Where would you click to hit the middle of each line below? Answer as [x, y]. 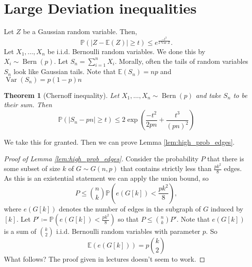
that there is [226, 158]
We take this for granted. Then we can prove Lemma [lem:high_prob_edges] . [119, 142]
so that [128, 219]
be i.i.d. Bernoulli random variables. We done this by [126, 51]
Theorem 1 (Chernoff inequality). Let [62, 95]
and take [208, 95]
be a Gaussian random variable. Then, [80, 31]
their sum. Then [28, 105]
